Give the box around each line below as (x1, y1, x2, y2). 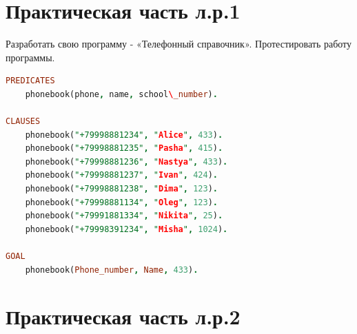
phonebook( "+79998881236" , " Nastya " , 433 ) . (25, 156, 228, 167)
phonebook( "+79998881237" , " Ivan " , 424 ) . (25, 170, 218, 180)
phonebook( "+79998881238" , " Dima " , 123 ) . (25, 184, 218, 194)
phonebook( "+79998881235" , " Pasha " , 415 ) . (25, 143, 223, 154)
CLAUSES (6, 116, 41, 127)
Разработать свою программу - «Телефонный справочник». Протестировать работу (6, 36, 352, 51)
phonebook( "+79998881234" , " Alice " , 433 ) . (25, 129, 223, 140)
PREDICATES (6, 76, 55, 86)
